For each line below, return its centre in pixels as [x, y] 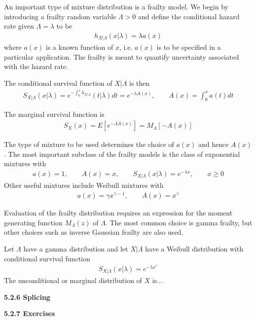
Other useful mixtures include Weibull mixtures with [84, 185]
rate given [19, 26]
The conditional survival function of [58, 83]
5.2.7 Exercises [30, 313]
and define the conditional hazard [189, 16]
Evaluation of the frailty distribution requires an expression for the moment [118, 213]
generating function [33, 222]
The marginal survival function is [54, 114]
